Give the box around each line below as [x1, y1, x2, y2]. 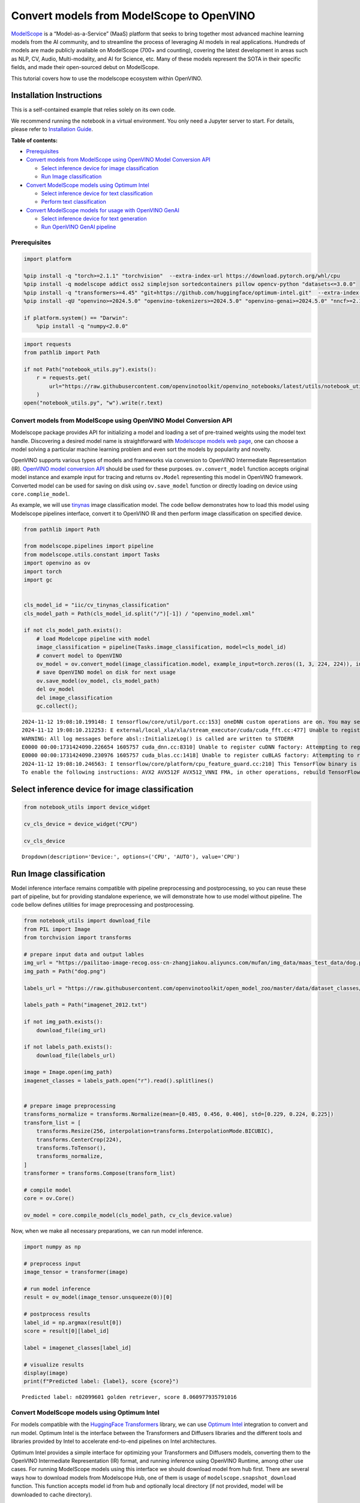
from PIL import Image [23, 926, 91, 932]
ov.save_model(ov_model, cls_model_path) [36, 677, 160, 684]
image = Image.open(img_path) [23, 1069, 113, 1076]
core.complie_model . [11, 490, 70, 497]
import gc [23, 577, 53, 583]
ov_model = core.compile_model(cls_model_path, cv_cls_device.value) [23, 1212, 233, 1219]
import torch [23, 568, 62, 575]
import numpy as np [23, 1243, 81, 1250]
